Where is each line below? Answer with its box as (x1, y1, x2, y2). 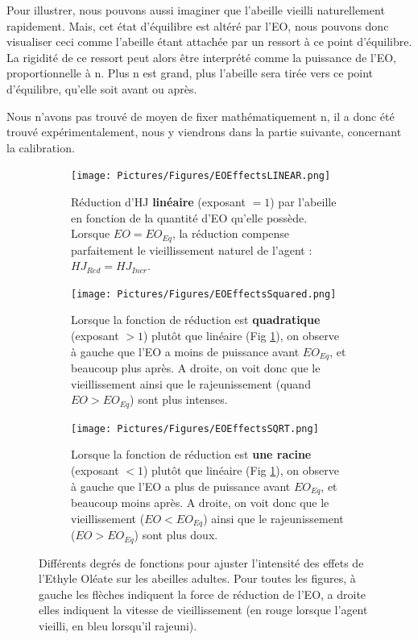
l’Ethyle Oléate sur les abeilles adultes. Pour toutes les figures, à (39, 570, 356, 587)
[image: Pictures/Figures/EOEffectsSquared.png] (71, 288, 337, 300)
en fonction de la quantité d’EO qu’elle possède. (71, 209, 308, 226)
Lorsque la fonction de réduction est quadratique (71, 311, 321, 328)
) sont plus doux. (134, 526, 218, 543)
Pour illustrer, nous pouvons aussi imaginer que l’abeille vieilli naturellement (6, 2, 385, 18)
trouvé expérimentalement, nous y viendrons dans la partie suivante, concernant (6, 123, 402, 140)
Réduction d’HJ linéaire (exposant (71, 193, 246, 210)
